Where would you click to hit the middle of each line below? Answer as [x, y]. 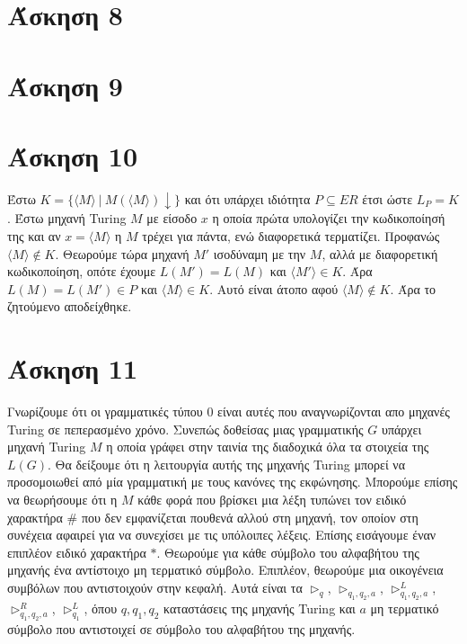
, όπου [101, 608]
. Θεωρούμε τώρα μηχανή [122, 253]
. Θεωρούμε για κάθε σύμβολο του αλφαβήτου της [288, 552]
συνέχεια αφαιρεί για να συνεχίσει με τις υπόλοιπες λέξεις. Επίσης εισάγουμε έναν [222, 535]
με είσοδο [172, 218]
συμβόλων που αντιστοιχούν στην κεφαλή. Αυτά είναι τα [155, 587]
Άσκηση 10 [73, 155]
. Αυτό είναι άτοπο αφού [274, 288]
